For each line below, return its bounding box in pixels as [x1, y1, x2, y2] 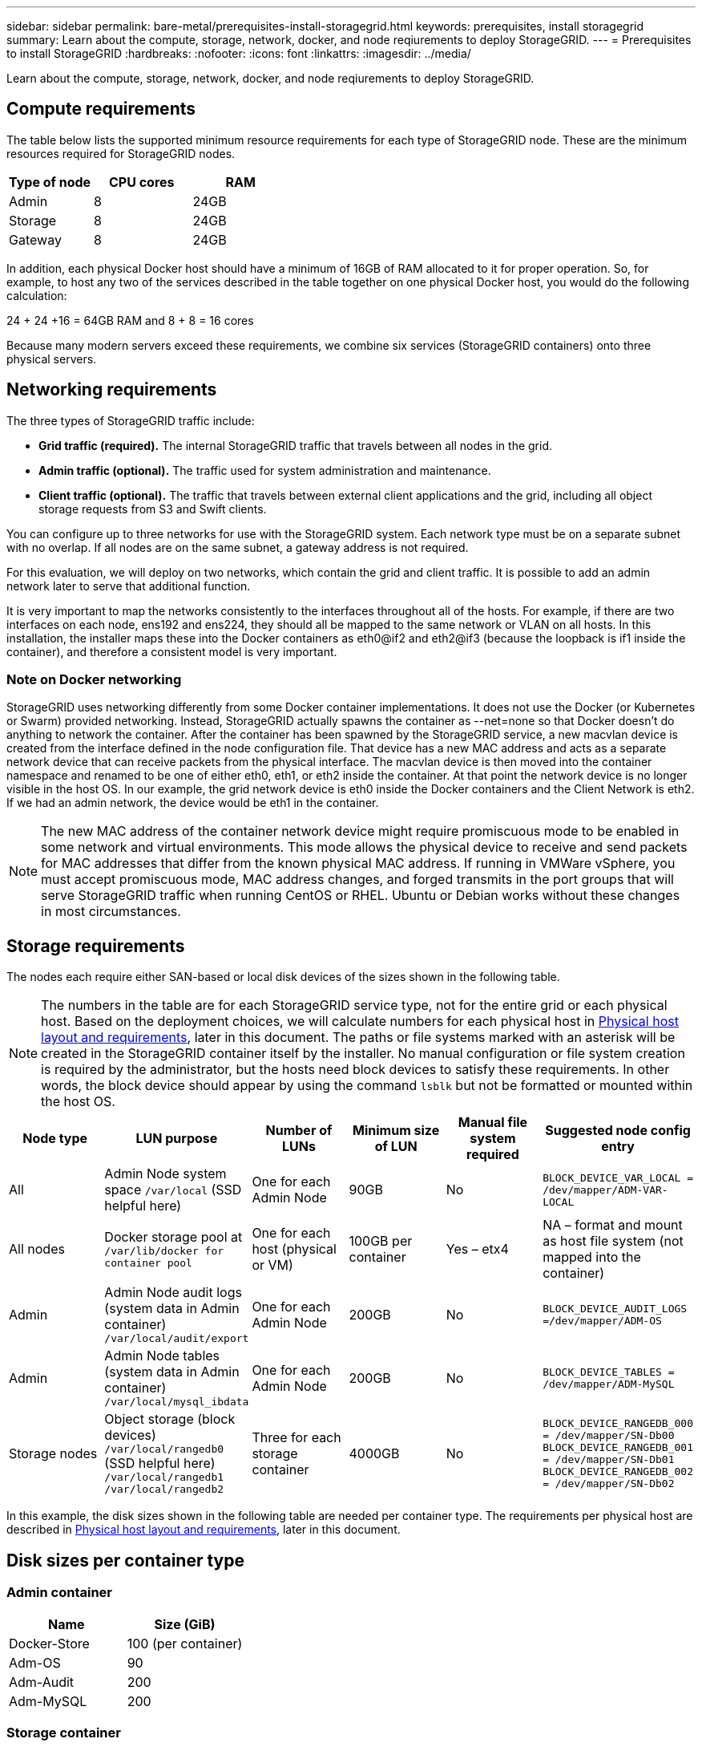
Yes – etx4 [446, 1241, 509, 1258]
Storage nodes [9, 1445, 98, 1461]
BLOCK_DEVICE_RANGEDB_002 [543, 1465, 693, 1477]
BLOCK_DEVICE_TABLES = [543, 1365, 675, 1378]
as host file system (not [543, 1233, 684, 1250]
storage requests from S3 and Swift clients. [38, 501, 267, 516]
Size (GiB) [154, 1615, 216, 1632]
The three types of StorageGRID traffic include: [6, 413, 255, 428]
